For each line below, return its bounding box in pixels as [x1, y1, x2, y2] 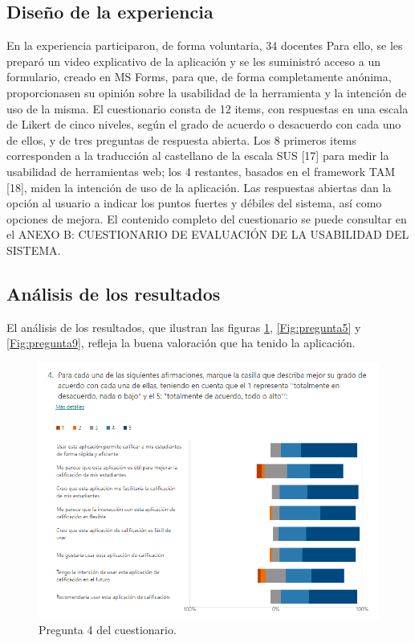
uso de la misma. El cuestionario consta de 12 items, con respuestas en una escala [6, 100, 409, 117]
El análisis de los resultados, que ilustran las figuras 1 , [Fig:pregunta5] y [6, 318, 361, 335]
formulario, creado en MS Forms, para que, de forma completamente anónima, [6, 68, 392, 85]
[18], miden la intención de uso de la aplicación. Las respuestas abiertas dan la [6, 178, 392, 195]
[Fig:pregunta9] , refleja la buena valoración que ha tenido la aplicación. [6, 334, 356, 351]
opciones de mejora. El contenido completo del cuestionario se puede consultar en [6, 210, 407, 227]
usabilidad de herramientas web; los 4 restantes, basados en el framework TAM [6, 162, 396, 179]
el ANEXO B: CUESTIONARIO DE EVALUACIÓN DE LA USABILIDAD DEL [6, 226, 409, 243]
